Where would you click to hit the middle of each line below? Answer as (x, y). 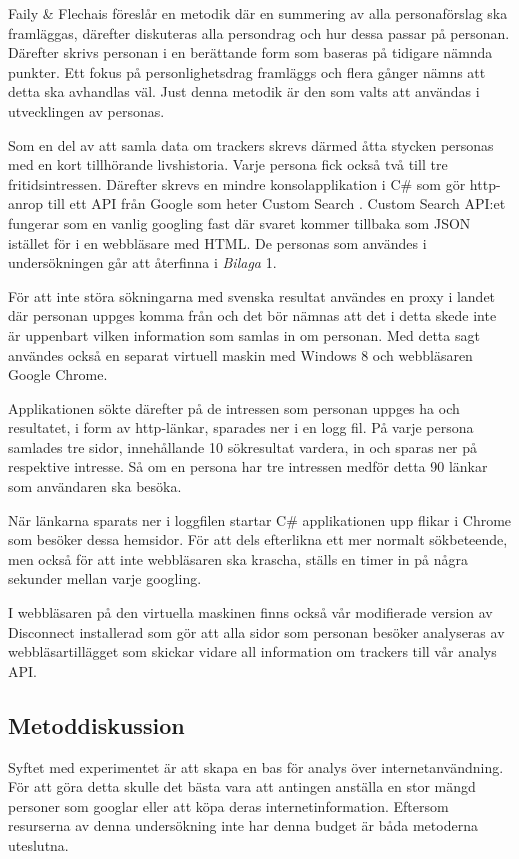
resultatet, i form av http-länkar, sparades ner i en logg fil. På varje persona (241, 427)
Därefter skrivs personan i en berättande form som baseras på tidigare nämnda (250, 52)
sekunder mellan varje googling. (105, 578)
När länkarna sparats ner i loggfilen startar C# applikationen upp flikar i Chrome (260, 519)
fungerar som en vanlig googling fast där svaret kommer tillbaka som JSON (239, 222)
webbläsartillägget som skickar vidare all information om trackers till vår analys (252, 651)
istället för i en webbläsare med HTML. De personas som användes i (217, 242)
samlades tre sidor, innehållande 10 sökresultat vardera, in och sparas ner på (243, 446)
